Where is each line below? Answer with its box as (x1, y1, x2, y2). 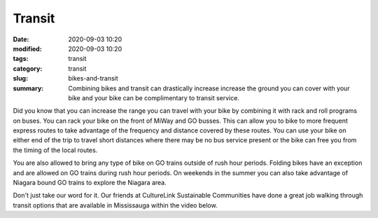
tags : (13, 55, 29, 63)
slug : (13, 74, 28, 83)
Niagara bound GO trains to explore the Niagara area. (13, 179, 167, 187)
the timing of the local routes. (13, 146, 98, 154)
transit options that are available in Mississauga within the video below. (13, 200, 218, 210)
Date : (13, 35, 29, 43)
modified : (13, 44, 42, 53)
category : (13, 64, 43, 73)
